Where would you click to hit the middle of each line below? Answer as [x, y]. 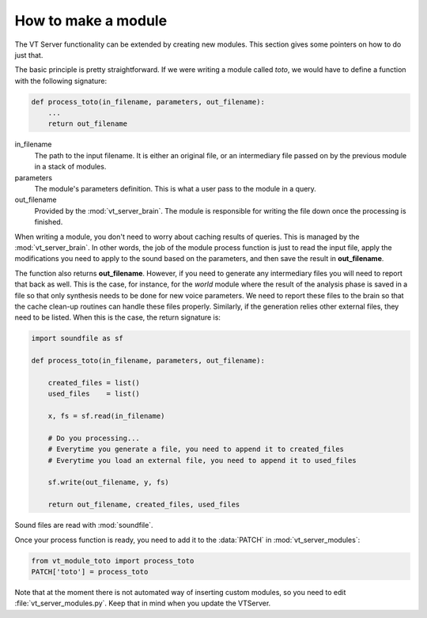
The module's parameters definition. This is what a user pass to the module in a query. [175, 189]
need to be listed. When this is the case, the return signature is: [118, 317]
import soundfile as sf [77, 339]
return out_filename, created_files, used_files [144, 505]
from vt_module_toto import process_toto [113, 561]
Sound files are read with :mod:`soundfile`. [84, 525]
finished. [49, 222]
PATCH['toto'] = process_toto [90, 571]
